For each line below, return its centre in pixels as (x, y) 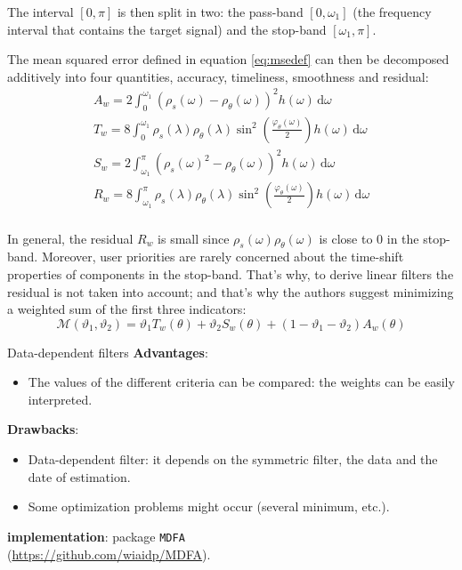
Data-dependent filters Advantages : (108, 352)
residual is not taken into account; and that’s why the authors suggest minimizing (231, 291)
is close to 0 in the (369, 238)
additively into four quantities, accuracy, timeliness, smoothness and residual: (218, 76)
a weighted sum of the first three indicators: (127, 309)
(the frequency (392, 12)
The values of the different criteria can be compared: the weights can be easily (241, 382)
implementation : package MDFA (96, 536)
